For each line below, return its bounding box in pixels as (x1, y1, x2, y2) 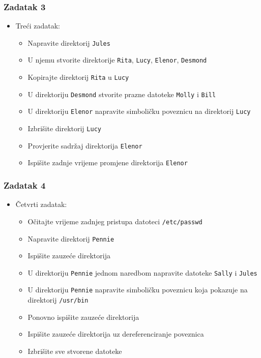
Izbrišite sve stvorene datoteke (27, 345, 122, 356)
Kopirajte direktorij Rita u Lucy (27, 72, 129, 82)
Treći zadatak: (15, 20, 60, 31)
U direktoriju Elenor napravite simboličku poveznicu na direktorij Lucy (27, 106, 251, 116)
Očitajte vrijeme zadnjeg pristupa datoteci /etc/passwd (27, 216, 202, 226)
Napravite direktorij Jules (27, 37, 110, 48)
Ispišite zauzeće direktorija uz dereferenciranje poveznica (27, 329, 204, 339)
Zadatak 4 (4, 178, 46, 191)
